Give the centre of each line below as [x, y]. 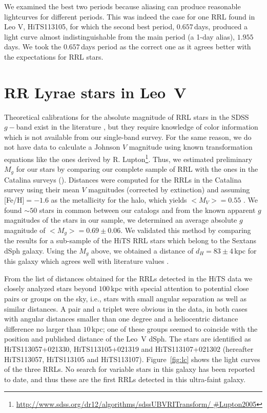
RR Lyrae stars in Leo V [95, 92]
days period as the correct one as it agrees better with [166, 47]
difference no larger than [43, 328]
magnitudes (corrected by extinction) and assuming [169, 190]
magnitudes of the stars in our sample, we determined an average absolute [121, 220]
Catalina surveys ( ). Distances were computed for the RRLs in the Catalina [123, 179]
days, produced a [221, 26]
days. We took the [33, 47]
